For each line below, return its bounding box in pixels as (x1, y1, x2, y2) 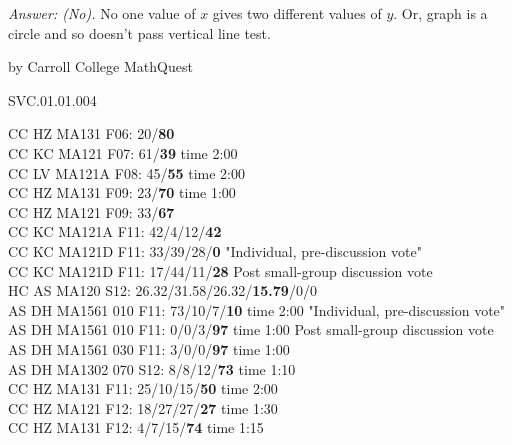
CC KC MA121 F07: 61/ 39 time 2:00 (8, 142, 238, 163)
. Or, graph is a (393, 3, 488, 23)
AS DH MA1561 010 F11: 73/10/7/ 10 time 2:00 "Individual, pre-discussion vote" (8, 299, 506, 320)
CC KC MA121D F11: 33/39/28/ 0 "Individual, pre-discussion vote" (8, 240, 422, 261)
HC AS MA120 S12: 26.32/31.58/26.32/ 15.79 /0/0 (8, 280, 317, 301)
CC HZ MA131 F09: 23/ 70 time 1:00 (8, 182, 236, 203)
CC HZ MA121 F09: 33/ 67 (8, 201, 175, 222)
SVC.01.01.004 (8, 89, 97, 110)
